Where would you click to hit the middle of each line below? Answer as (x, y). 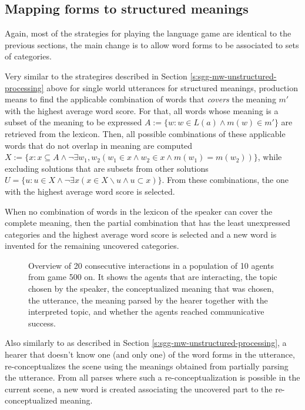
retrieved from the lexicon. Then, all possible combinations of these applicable (145, 133)
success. (42, 323)
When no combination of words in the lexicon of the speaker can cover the (139, 211)
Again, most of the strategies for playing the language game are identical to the (148, 33)
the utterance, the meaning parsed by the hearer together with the (148, 300)
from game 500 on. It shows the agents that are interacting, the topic (153, 277)
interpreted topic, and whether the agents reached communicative (146, 311)
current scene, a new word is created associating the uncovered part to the (139, 389)
